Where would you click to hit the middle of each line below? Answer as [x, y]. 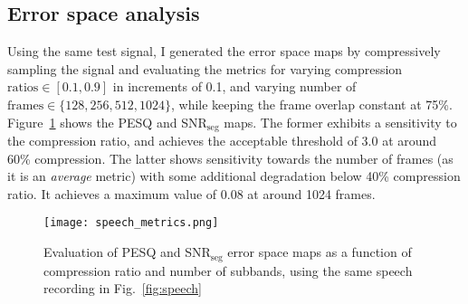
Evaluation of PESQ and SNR [127, 252]
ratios [23, 88]
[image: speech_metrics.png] [131, 223]
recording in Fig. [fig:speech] [123, 288]
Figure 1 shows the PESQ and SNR [107, 122]
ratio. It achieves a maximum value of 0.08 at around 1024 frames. [191, 193]
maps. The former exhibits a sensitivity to [340, 122]
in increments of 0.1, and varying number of [234, 86]
